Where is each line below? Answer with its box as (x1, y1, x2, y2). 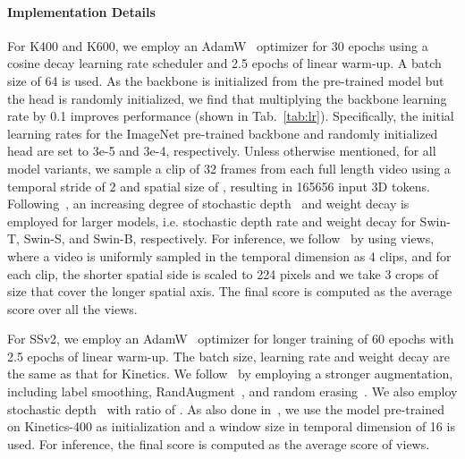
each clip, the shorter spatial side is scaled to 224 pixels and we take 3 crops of (7, 264, 439, 283)
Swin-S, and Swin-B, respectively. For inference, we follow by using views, (23, 229, 435, 248)
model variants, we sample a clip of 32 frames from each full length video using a (7, 158, 451, 177)
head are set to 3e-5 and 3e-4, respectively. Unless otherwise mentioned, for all (7, 141, 436, 160)
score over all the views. (7, 299, 138, 318)
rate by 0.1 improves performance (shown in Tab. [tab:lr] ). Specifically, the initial (7, 106, 454, 125)
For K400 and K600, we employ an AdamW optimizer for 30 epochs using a (7, 36, 428, 55)
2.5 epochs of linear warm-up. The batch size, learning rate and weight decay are (7, 346, 450, 365)
